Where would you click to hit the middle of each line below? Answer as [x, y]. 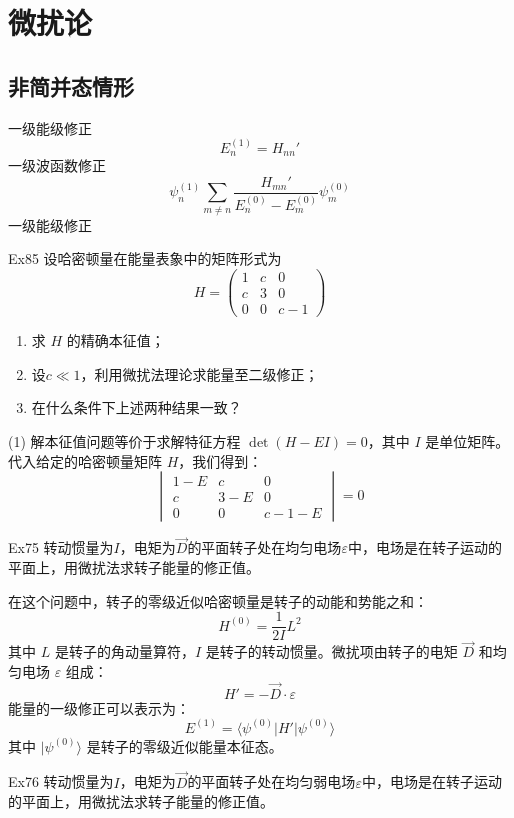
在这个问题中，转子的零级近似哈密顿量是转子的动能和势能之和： [218, 600]
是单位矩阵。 [467, 440]
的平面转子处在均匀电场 [264, 547]
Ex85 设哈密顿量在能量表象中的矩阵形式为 [145, 258]
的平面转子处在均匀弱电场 [271, 781]
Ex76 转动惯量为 [61, 781]
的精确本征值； [115, 340]
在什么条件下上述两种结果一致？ [136, 407]
